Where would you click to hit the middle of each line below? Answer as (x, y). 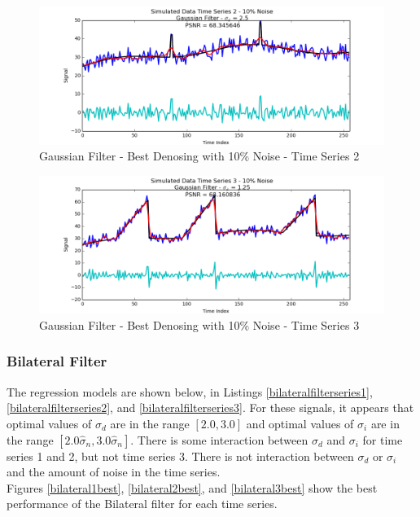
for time (383, 439)
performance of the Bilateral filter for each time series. (142, 504)
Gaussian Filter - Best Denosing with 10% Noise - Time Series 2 (199, 156)
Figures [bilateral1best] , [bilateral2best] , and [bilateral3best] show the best (192, 487)
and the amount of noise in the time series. (114, 472)
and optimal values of (300, 423)
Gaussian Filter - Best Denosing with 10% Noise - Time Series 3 (199, 324)
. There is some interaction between (219, 439)
